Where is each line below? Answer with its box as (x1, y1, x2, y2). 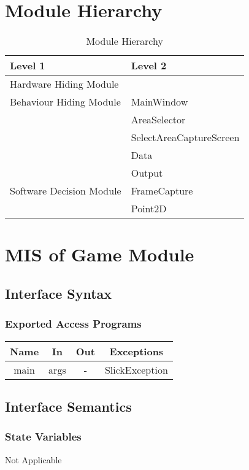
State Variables (5, 429, 82, 444)
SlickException (104, 362, 168, 377)
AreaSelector (131, 112, 186, 127)
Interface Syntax (5, 283, 112, 302)
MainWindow (131, 94, 188, 109)
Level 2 (131, 58, 167, 73)
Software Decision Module (10, 183, 121, 198)
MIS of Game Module (5, 242, 194, 267)
